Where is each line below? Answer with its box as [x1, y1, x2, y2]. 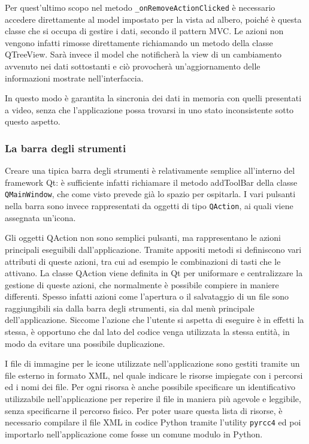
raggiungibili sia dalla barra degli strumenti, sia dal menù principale [5, 301, 255, 314]
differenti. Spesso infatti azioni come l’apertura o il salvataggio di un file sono [5, 290, 289, 303]
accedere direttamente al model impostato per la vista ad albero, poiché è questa [5, 13, 302, 25]
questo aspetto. [5, 115, 60, 128]
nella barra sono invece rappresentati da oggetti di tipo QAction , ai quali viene [5, 200, 293, 212]
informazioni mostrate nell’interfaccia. [5, 71, 144, 84]
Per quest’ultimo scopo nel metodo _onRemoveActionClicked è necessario [5, 1, 275, 13]
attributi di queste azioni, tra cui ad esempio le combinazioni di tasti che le [5, 255, 281, 267]
